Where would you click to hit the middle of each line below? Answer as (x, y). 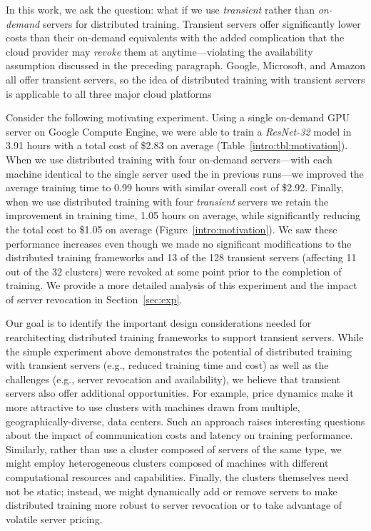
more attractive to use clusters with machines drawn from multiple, (153, 407)
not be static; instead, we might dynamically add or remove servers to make (172, 491)
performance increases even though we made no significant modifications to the (179, 243)
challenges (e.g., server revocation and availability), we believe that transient (173, 379)
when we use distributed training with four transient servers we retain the (167, 201)
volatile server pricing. (54, 519)
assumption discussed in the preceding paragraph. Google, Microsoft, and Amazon (185, 65)
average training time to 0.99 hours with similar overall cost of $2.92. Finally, (175, 187)
